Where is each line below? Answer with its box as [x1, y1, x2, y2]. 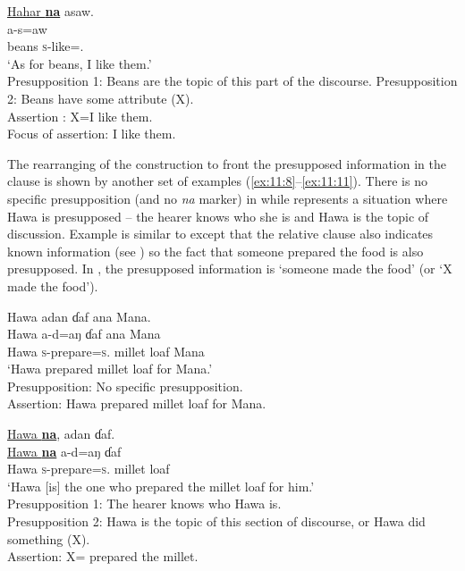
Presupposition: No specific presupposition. [7, 376, 243, 395]
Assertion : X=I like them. [7, 106, 153, 125]
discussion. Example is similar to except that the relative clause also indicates [7, 224, 434, 243]
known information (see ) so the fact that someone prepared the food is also [7, 241, 424, 260]
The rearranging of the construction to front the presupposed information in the [7, 154, 446, 172]
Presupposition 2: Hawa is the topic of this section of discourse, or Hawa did [7, 512, 426, 531]
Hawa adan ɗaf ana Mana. [7, 306, 151, 325]
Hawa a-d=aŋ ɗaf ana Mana [7, 324, 161, 343]
